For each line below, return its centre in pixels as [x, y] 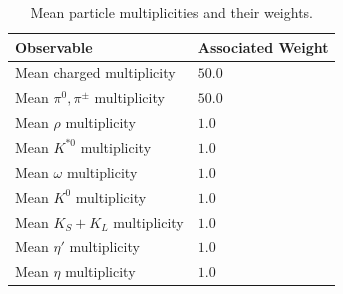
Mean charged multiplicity [95, 72]
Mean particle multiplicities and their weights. [172, 12]
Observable [54, 46]
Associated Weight [263, 46]
